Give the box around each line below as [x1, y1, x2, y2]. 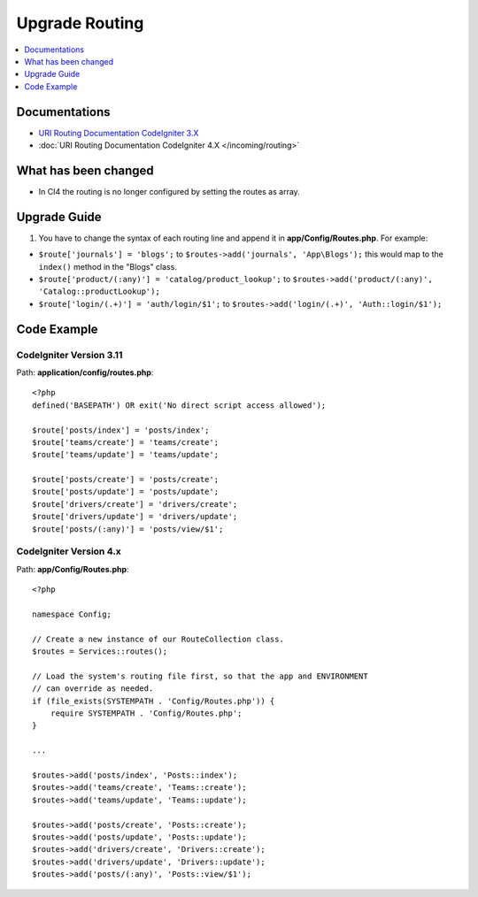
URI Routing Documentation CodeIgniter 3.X [38, 127, 199, 138]
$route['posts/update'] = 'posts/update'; [32, 487, 220, 497]
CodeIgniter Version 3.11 [16, 349, 123, 361]
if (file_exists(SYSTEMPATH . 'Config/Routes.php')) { [32, 695, 275, 706]
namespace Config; [32, 609, 112, 619]
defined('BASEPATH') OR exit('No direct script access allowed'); [32, 400, 327, 410]
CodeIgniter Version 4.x [16, 545, 121, 557]
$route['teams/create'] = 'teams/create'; [32, 437, 220, 447]
